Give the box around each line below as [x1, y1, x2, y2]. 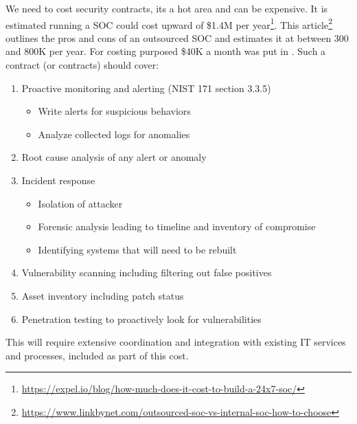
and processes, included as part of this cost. [5, 348, 189, 362]
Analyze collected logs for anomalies [38, 126, 190, 141]
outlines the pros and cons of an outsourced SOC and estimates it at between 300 [5, 30, 349, 45]
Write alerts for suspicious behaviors [38, 104, 191, 118]
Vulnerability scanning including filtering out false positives [21, 265, 272, 280]
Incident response [21, 173, 95, 187]
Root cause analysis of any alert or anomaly [21, 150, 207, 164]
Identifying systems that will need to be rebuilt [38, 242, 237, 256]
